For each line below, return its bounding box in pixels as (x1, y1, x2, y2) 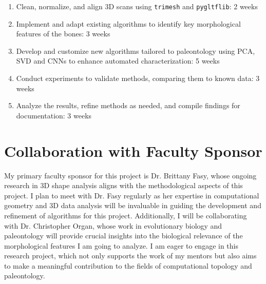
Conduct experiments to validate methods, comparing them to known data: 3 (16, 73, 260, 84)
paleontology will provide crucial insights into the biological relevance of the (4, 230, 243, 241)
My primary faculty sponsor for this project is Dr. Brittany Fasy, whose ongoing (4, 170, 257, 180)
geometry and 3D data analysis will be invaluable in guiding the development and (4, 200, 261, 211)
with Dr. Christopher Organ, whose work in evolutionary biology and (4, 220, 222, 231)
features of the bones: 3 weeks (16, 28, 110, 39)
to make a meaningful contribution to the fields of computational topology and (4, 260, 252, 271)
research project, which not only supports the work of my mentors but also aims (4, 250, 257, 261)
